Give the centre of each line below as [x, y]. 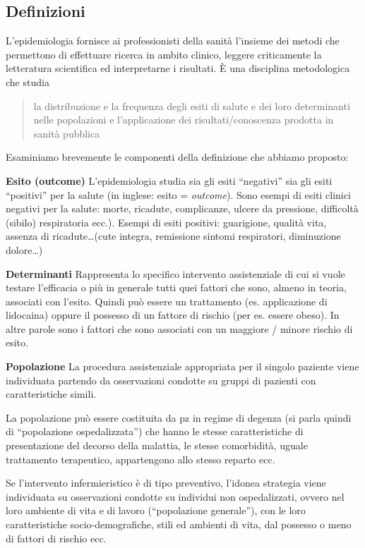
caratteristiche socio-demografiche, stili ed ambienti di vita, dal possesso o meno [179, 524]
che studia [28, 81]
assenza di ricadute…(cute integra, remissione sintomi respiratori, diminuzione [173, 236]
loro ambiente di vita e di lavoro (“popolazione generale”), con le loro [156, 510]
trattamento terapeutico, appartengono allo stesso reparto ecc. [140, 459]
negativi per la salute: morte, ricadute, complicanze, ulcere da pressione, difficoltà [182, 208]
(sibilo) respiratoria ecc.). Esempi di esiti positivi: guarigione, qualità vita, [166, 222]
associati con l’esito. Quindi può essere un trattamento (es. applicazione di [167, 301]
